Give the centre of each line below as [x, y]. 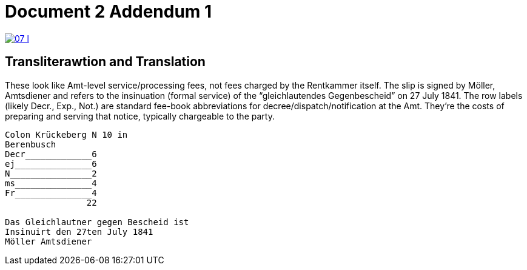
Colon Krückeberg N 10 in [66, 134]
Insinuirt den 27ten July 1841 [79, 231]
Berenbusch [31, 144]
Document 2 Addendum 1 [109, 12]
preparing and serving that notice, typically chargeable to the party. [140, 116]
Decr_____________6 [51, 154]
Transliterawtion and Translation [105, 62]
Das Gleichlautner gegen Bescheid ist [97, 222]
